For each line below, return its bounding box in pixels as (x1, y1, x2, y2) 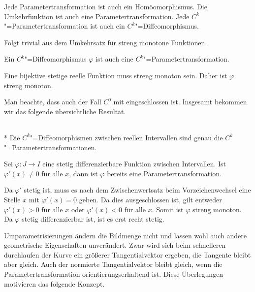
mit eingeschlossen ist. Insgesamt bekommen (113, 97, 247, 107)
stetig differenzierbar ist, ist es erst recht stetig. (22, 214, 164, 224)
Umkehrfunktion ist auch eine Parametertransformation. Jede (4, 11, 190, 21)
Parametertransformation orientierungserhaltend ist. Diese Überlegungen (4, 269, 223, 279)
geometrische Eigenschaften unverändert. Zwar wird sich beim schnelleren (4, 240, 226, 250)
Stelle (4, 194, 21, 204)
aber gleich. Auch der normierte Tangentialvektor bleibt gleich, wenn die (4, 259, 223, 269)
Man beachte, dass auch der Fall (4, 97, 101, 107)
